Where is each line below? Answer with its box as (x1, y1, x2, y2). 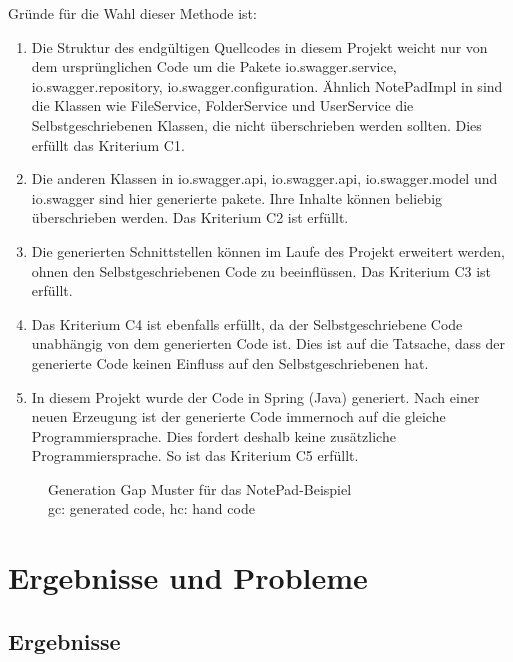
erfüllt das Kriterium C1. (31, 134, 185, 155)
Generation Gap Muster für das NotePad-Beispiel (48, 478, 352, 499)
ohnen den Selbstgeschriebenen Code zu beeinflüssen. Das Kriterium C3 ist (31, 260, 492, 281)
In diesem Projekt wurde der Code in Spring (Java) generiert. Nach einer (31, 386, 480, 407)
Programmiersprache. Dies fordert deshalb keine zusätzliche (31, 425, 396, 446)
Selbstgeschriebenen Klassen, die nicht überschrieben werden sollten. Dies (31, 114, 482, 135)
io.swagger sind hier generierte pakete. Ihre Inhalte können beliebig (31, 187, 443, 208)
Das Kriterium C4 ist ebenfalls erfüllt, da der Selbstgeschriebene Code (31, 313, 463, 334)
